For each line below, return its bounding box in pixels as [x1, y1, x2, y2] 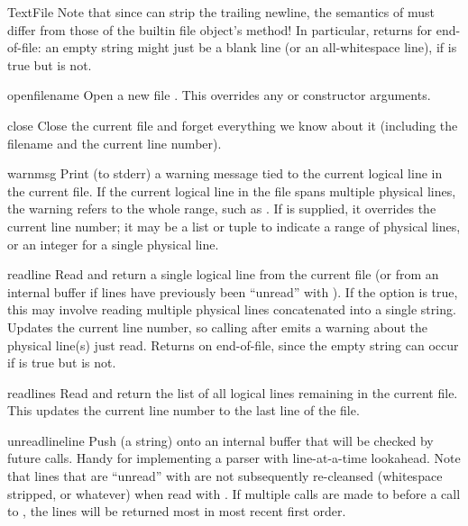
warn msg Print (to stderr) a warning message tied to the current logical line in [7, 164, 443, 183]
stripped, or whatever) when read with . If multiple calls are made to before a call [7, 484, 461, 503]
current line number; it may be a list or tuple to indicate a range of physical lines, [7, 216, 461, 235]
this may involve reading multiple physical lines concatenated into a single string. [7, 300, 456, 319]
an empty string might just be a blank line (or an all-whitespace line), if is [45, 38, 457, 57]
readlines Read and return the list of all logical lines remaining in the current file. [7, 383, 458, 402]
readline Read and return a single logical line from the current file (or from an [7, 265, 439, 284]
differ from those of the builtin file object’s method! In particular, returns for [7, 20, 433, 39]
